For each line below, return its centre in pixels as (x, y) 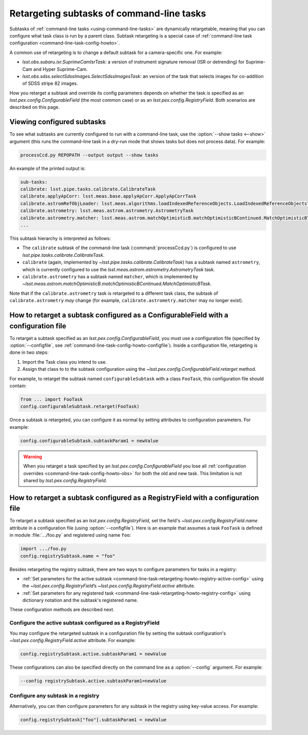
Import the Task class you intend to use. (65, 362)
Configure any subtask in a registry (54, 696)
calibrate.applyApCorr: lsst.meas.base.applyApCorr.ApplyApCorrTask (108, 196)
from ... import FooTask (52, 399)
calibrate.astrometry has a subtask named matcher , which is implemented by (110, 276)
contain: (18, 386)
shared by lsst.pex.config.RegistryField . (65, 480)
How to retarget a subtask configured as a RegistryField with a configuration (134, 497)
